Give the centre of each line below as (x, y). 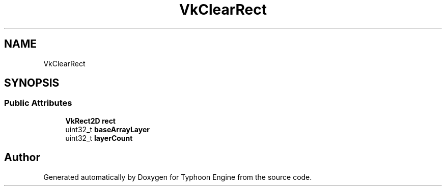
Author (22, 158)
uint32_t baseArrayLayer (107, 129)
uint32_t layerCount (99, 138)
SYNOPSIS (32, 83)
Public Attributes (38, 103)
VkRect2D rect (90, 121)
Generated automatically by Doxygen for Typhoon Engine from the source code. (178, 177)
